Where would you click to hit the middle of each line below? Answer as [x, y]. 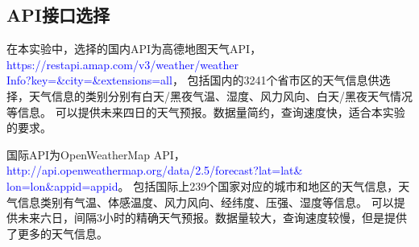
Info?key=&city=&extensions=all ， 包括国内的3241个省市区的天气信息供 [193, 80]
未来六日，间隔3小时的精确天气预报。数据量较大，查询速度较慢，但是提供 [212, 218]
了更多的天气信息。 [57, 233]
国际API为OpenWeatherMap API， [96, 154]
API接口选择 [58, 15]
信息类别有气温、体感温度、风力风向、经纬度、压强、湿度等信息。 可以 [205, 202]
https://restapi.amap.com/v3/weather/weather [123, 64]
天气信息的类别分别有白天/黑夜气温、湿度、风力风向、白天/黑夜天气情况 [220, 95]
